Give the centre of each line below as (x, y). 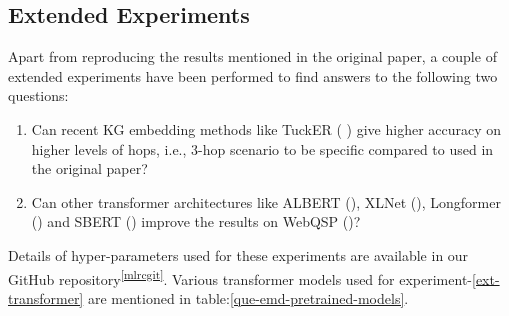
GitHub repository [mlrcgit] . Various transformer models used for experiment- (240, 277)
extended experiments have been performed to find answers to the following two (253, 75)
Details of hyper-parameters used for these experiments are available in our (238, 254)
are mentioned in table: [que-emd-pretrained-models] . (248, 297)
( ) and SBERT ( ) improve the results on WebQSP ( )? (196, 221)
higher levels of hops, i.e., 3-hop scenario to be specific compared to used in (262, 148)
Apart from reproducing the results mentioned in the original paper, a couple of (252, 56)
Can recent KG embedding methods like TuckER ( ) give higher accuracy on (266, 128)
